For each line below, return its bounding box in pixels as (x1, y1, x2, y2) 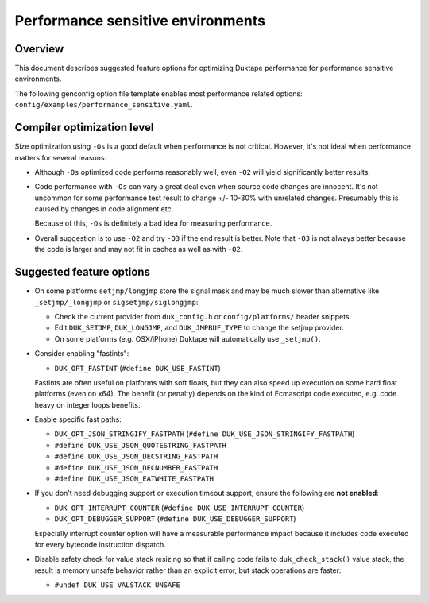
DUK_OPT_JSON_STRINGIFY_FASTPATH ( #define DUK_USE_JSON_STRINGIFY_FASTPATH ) (54, 429, 355, 439)
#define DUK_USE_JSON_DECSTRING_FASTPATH (54, 452, 218, 461)
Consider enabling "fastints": (34, 349, 129, 358)
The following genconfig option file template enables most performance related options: (14, 88, 303, 99)
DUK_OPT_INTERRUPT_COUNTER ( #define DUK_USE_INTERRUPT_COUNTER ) (54, 503, 305, 512)
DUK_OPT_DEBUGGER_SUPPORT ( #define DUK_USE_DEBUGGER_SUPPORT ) (54, 514, 297, 524)
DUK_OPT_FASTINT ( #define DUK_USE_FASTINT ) (54, 363, 222, 373)
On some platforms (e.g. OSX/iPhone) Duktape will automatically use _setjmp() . (54, 334, 321, 343)
